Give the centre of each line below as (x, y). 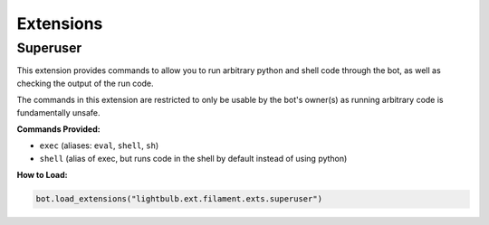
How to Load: (42, 175)
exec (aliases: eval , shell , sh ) (99, 145)
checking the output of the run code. (85, 83)
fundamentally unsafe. (58, 112)
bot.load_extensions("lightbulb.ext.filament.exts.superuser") (179, 199)
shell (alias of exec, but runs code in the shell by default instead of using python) (193, 158)
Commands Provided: (58, 129)
